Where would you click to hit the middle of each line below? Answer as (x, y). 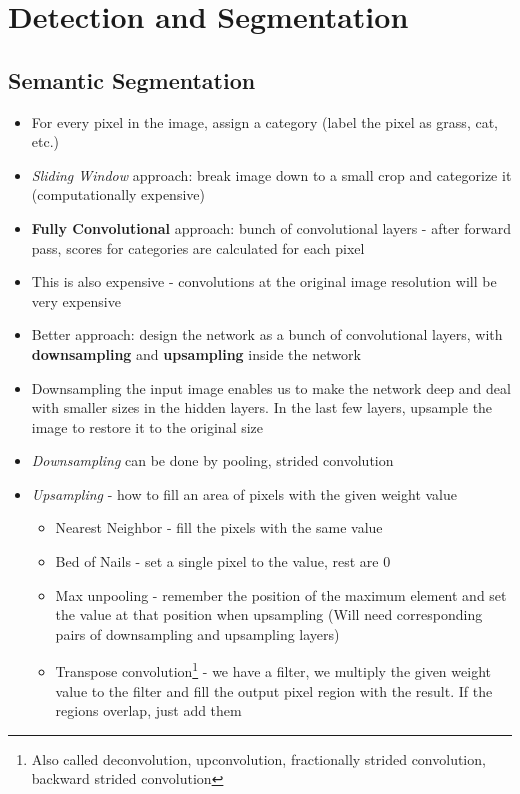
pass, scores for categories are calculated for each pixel (198, 247)
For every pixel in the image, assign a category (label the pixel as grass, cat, (264, 121)
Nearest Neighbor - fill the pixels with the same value (219, 527)
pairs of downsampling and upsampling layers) (197, 633)
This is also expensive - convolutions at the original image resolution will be (264, 281)
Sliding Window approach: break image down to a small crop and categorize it (271, 174)
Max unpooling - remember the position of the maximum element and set (281, 594)
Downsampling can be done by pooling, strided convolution (212, 460)
